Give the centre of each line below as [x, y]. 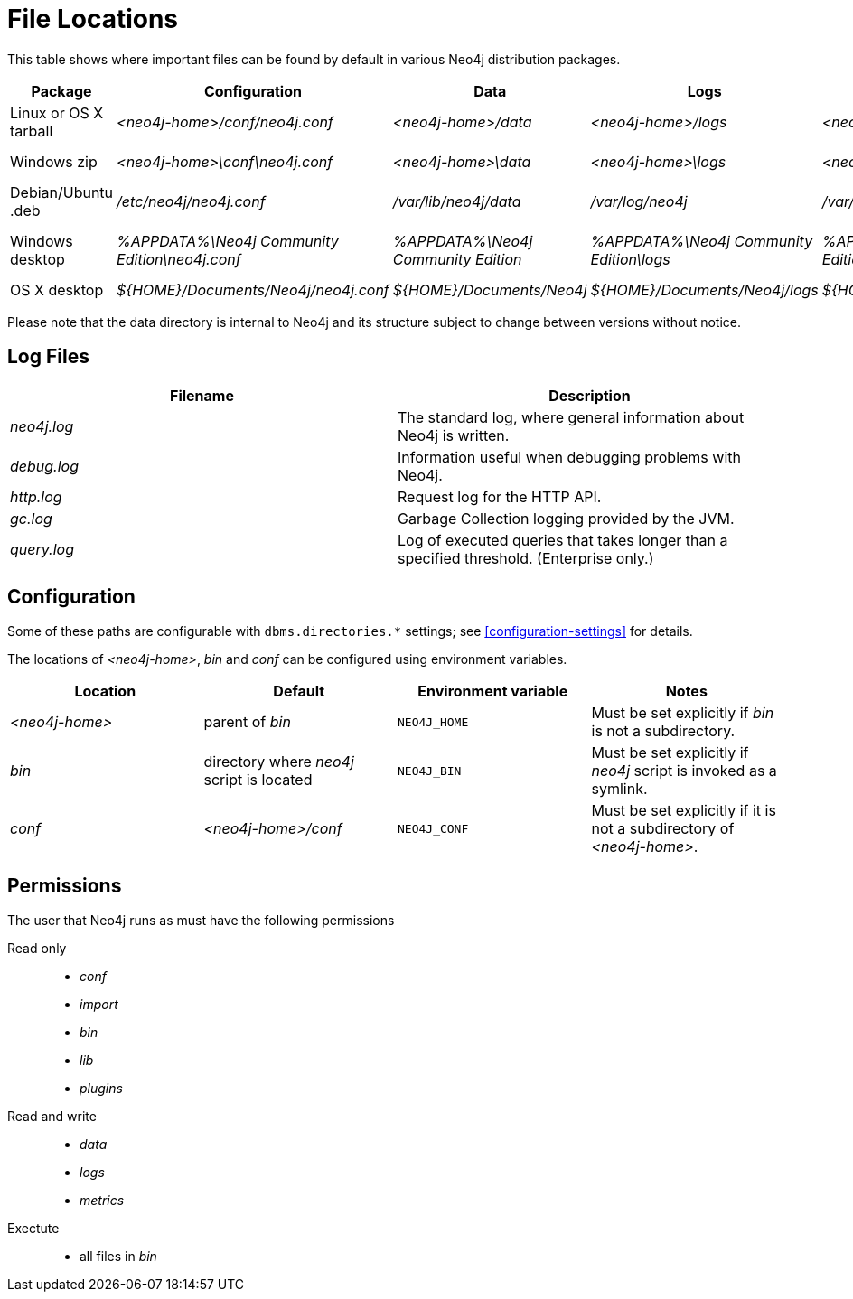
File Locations [93, 19]
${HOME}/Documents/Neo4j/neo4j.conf [253, 290]
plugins [101, 1089]
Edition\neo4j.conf [179, 259]
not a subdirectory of [663, 829]
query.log [42, 549]
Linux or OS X [57, 112]
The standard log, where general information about [571, 417]
